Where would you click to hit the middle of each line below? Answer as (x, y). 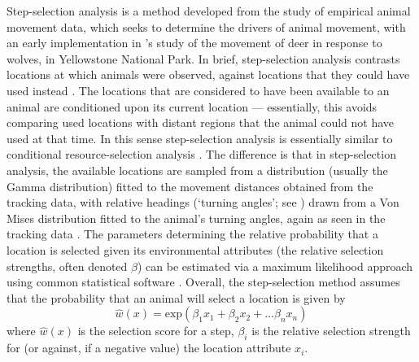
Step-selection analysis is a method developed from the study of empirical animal (209, 11)
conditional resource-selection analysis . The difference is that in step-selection (201, 154)
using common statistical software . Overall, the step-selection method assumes (203, 282)
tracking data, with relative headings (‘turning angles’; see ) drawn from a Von (203, 202)
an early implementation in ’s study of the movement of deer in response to (194, 43)
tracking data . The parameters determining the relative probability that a (192, 234)
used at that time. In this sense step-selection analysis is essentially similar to (200, 138)
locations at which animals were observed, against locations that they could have (208, 74)
